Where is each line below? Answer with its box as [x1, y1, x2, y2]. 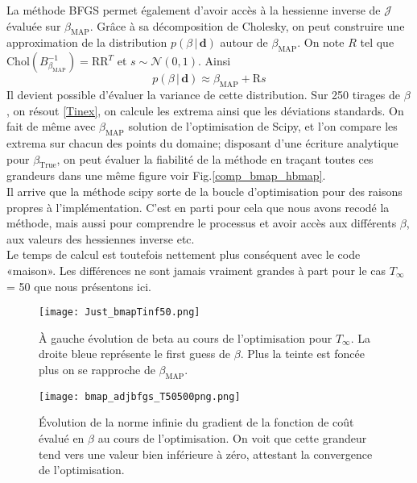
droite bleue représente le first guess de [39, 345, 231, 362]
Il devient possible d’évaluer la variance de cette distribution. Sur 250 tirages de [6, 85, 400, 102]
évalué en [39, 430, 85, 446]
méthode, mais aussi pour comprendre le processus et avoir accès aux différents [6, 214, 397, 231]
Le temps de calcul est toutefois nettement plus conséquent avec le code [6, 246, 361, 263]
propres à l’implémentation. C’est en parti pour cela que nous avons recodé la [6, 198, 390, 215]
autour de [220, 34, 268, 51]
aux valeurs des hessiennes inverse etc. [6, 230, 195, 247]
